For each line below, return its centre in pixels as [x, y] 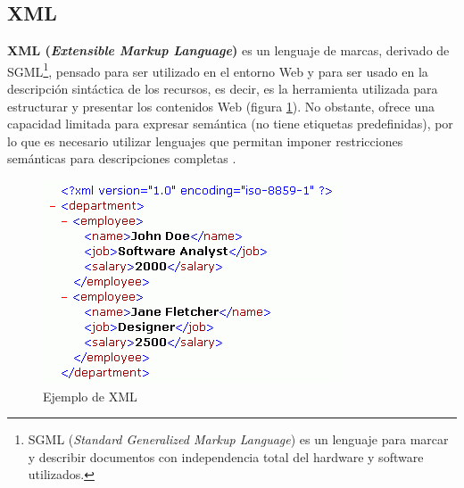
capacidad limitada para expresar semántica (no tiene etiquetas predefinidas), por [230, 124]
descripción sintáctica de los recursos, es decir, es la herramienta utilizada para [223, 89]
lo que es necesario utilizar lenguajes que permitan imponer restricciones [205, 141]
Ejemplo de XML [90, 396]
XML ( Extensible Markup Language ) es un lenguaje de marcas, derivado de [228, 50]
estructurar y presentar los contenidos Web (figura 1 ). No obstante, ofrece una [221, 106]
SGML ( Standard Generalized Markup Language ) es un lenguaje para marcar [238, 439]
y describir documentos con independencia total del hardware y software [226, 456]
